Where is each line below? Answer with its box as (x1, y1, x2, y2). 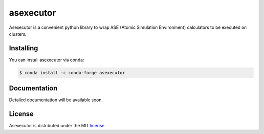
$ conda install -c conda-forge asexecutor (19, 70, 126, 75)
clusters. (9, 31, 27, 37)
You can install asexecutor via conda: (9, 57, 84, 63)
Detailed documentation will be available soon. (9, 97, 103, 103)
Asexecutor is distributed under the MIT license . (9, 123, 106, 129)
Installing (9, 44, 39, 52)
